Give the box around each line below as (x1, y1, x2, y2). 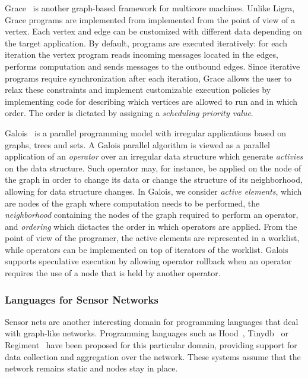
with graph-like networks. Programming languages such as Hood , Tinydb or (5, 327, 288, 339)
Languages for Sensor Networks (5, 292, 158, 307)
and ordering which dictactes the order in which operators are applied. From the (5, 220, 297, 232)
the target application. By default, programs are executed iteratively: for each (5, 36, 288, 49)
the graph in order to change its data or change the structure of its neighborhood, (5, 173, 303, 186)
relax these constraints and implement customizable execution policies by (5, 83, 271, 96)
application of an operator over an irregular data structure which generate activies (5, 150, 303, 163)
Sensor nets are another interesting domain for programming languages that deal (5, 315, 299, 327)
